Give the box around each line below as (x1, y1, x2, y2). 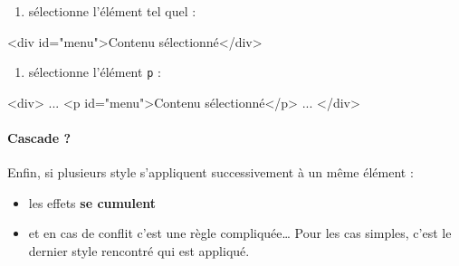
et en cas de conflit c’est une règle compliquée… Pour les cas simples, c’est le (28, 223, 452, 242)
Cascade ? (7, 128, 72, 147)
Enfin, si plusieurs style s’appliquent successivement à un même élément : (7, 163, 414, 182)
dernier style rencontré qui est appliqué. (28, 242, 250, 261)
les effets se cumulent (28, 193, 157, 212)
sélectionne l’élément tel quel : (28, 2, 196, 20)
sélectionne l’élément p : (28, 62, 161, 81)
